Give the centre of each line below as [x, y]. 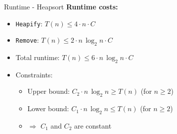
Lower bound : [48, 108]
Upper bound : [48, 91]
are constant [93, 126]
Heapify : [29, 23]
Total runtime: [38, 57]
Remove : [27, 40]
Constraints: [34, 74]
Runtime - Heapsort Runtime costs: [61, 6]
